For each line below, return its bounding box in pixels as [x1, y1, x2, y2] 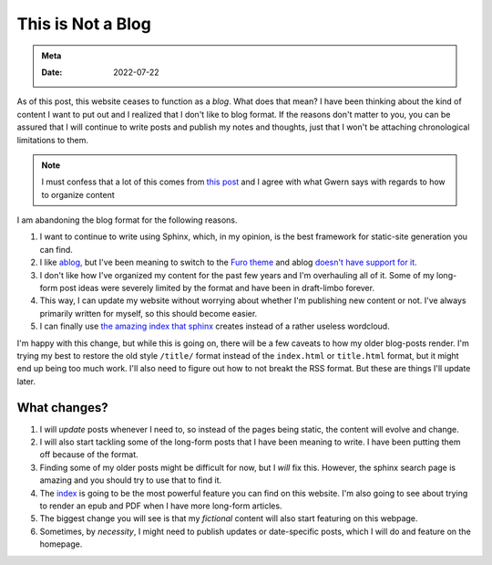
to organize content [41, 189, 116, 200]
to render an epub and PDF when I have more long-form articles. [39, 500, 282, 511]
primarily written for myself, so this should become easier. [39, 308, 258, 319]
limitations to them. [16, 134, 89, 145]
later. [16, 375, 36, 387]
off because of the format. [39, 449, 138, 460]
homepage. [39, 539, 83, 549]
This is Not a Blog [16, 14, 152, 34]
